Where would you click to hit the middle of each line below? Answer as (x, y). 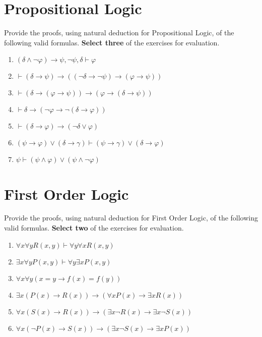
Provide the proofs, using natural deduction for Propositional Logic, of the (119, 33)
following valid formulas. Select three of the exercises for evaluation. (112, 42)
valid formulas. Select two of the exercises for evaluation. (94, 228)
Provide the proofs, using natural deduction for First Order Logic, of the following (131, 218)
